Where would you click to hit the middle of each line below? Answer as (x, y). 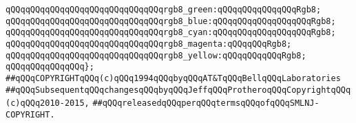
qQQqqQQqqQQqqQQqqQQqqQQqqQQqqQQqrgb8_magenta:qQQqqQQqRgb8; (149, 44)
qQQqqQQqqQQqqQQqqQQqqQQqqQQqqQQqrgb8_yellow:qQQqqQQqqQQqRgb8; (156, 55)
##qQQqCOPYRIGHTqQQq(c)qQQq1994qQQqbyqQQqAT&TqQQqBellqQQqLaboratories (173, 78)
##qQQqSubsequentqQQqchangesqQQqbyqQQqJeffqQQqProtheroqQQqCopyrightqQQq (178, 90)
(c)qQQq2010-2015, (48, 103)
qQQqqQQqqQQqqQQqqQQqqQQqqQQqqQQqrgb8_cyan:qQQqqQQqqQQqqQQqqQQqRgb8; (171, 33)
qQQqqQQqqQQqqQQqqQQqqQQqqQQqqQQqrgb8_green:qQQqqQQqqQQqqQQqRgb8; (164, 10)
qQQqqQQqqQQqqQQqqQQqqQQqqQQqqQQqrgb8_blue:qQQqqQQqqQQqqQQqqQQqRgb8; (171, 21)
